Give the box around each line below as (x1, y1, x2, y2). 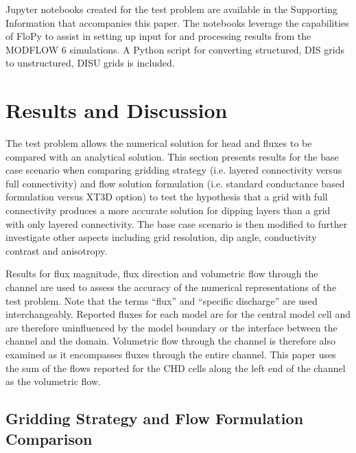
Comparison (5, 428, 93, 449)
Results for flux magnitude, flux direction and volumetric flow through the (5, 266, 318, 281)
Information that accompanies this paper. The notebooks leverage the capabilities (5, 15, 349, 30)
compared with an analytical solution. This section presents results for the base (5, 149, 339, 163)
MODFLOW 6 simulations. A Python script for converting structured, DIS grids (5, 42, 344, 56)
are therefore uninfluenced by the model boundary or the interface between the (5, 320, 337, 334)
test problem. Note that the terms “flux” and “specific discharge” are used (5, 293, 318, 307)
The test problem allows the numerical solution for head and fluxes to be (5, 136, 312, 150)
